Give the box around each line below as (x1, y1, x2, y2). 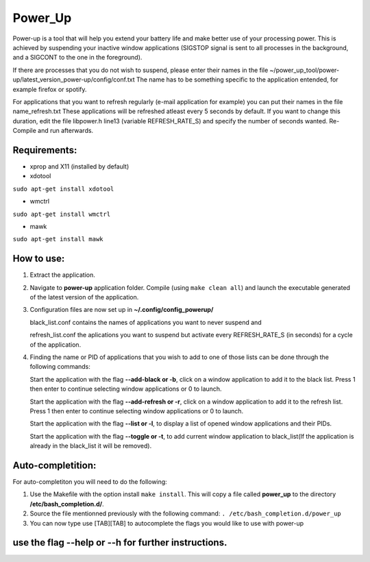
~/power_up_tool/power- (269, 66, 340, 74)
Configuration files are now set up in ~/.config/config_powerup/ (29, 306, 214, 314)
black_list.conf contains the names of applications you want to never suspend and (29, 318, 262, 326)
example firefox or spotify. (12, 85, 87, 93)
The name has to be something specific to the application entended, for (136, 75, 338, 84)
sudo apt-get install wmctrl (12, 210, 111, 218)
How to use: (12, 253, 65, 265)
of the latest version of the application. (29, 293, 139, 301)
